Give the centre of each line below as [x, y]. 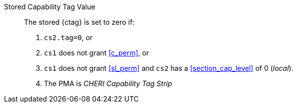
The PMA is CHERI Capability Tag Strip [108, 83]
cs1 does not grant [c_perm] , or [97, 53]
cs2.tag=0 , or [68, 37]
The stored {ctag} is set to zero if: [79, 22]
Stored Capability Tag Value [50, 7]
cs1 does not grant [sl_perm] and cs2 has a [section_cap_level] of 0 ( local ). [169, 68]
